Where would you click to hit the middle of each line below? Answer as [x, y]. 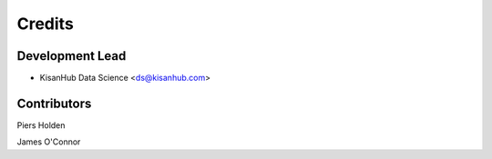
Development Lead [72, 56]
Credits [46, 24]
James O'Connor [49, 142]
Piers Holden [41, 125]
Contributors [54, 103]
